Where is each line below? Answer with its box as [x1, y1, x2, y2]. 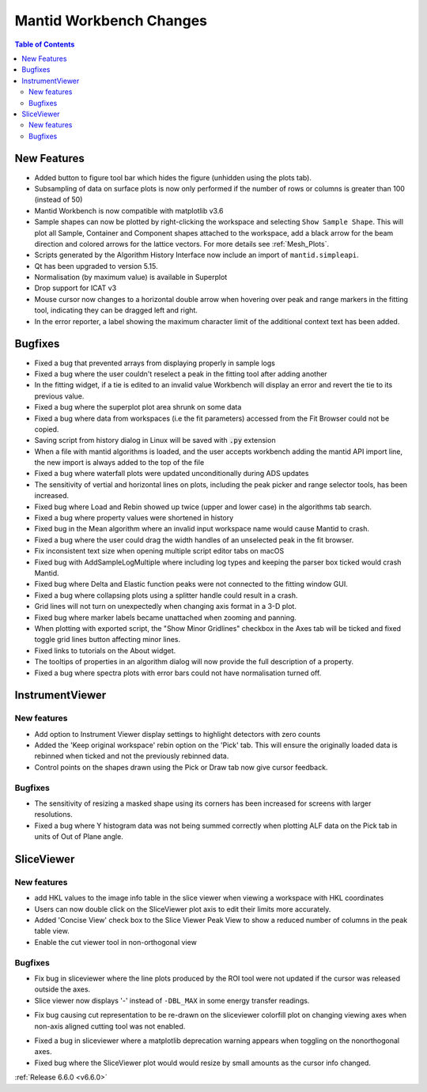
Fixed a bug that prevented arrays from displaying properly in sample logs [34, 358, 276, 368]
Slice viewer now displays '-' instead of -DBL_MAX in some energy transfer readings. [34, 996, 310, 1005]
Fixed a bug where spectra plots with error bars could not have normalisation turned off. [34, 668, 322, 678]
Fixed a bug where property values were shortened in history [34, 513, 234, 523]
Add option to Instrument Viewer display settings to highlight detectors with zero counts [34, 729, 321, 739]
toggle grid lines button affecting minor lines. [34, 635, 181, 644]
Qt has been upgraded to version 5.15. [34, 261, 158, 270]
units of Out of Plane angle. [34, 832, 124, 841]
